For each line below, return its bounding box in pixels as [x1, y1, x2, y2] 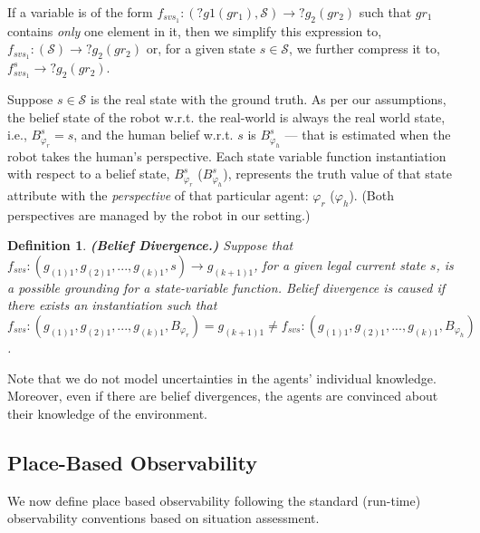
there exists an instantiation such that [7, 296, 217, 315]
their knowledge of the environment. [7, 403, 207, 422]
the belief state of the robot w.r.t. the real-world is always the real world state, [7, 107, 446, 126]
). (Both [349, 185, 394, 204]
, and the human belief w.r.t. [73, 125, 234, 144]
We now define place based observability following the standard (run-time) [7, 490, 421, 509]
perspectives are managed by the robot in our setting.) [7, 205, 311, 224]
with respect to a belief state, [7, 164, 170, 183]
